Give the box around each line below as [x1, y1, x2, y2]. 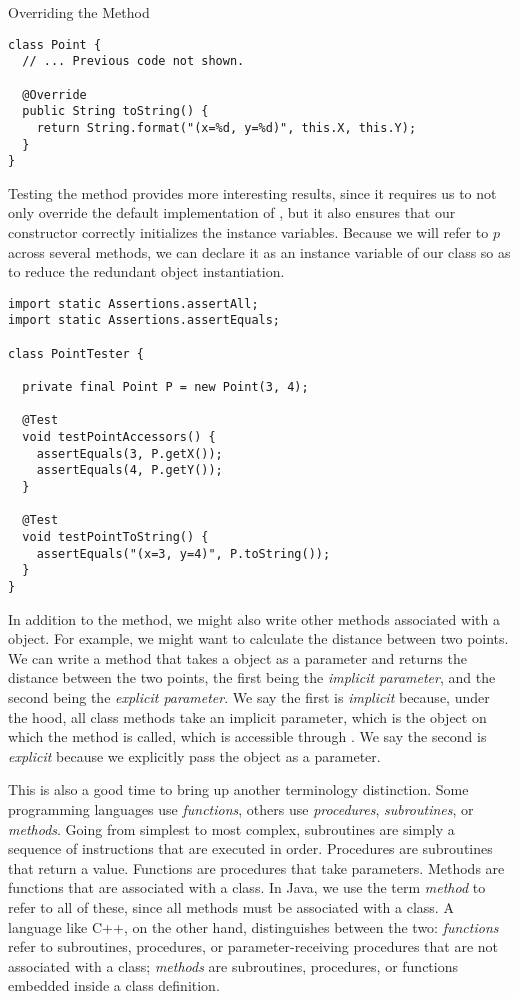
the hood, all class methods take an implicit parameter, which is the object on [8, 706, 487, 727]
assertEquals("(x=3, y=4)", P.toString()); [36, 546, 331, 561]
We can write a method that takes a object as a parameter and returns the [8, 647, 467, 668]
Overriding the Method [8, 2, 150, 22]
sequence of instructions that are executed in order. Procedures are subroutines [8, 838, 493, 859]
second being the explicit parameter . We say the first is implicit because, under [8, 687, 490, 707]
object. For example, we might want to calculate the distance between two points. [8, 628, 509, 649]
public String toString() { [22, 104, 209, 119]
